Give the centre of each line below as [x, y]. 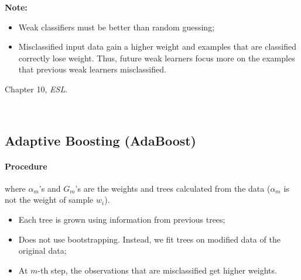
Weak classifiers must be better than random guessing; [117, 27]
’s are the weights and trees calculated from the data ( [173, 188]
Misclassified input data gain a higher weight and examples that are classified [158, 46]
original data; [42, 250]
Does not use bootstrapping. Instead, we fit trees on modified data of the [149, 239]
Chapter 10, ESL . [36, 89]
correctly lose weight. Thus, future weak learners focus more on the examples [157, 58]
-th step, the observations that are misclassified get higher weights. [157, 270]
